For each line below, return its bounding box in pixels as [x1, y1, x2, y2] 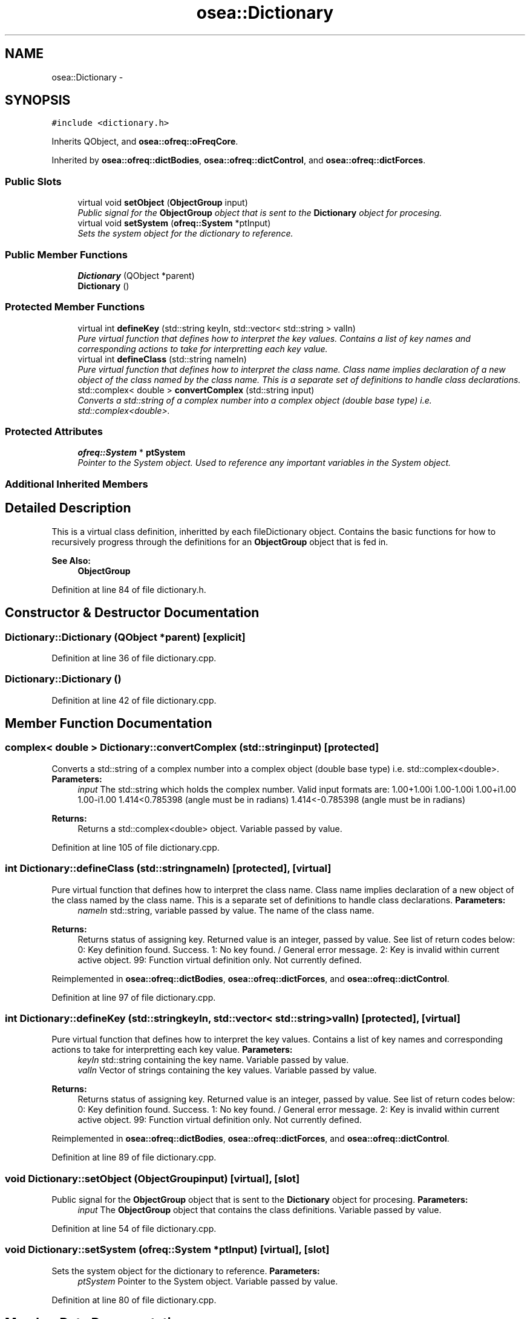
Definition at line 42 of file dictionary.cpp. [51, 695, 217, 705]
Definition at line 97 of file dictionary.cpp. [51, 992, 216, 1003]
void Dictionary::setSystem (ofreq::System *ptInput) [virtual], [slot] [5, 1243, 330, 1256]
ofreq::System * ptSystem [77, 447, 186, 458]
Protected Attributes [5, 425, 103, 438]
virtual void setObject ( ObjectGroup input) [77, 197, 248, 208]
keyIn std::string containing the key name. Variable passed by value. [77, 1055, 349, 1065]
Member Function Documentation [5, 716, 212, 732]
